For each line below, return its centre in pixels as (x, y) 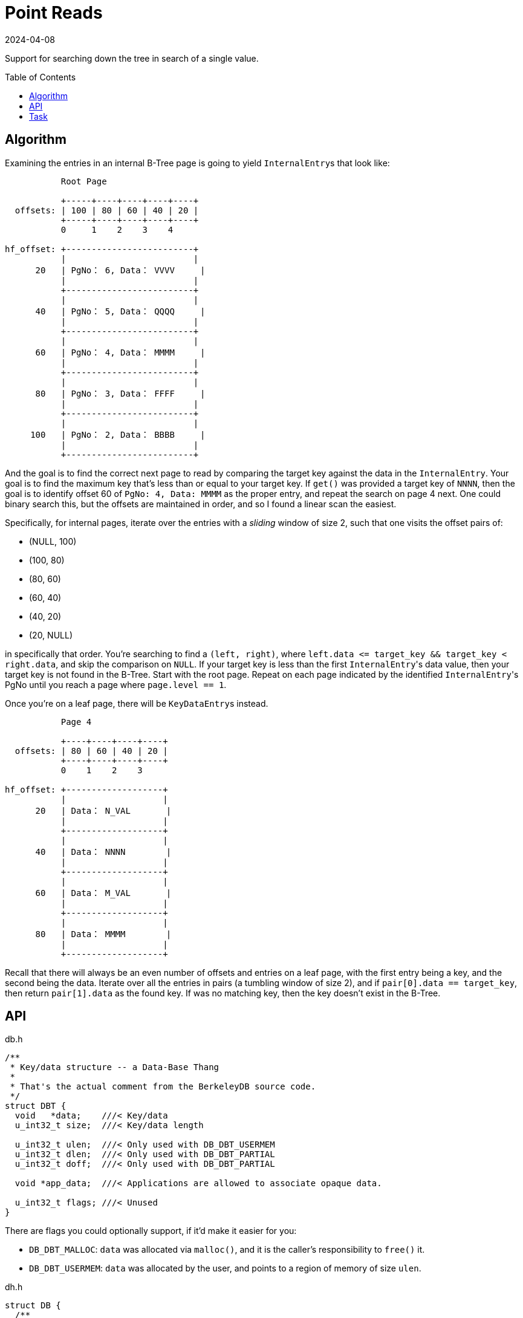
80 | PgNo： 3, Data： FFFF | (120, 393)
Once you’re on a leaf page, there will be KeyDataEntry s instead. (137, 703)
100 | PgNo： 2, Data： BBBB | (118, 434)
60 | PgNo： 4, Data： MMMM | (120, 352)
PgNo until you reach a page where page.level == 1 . (116, 684)
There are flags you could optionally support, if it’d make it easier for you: (151, 1231)
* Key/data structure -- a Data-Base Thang (115, 1067)
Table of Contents (41, 77)
